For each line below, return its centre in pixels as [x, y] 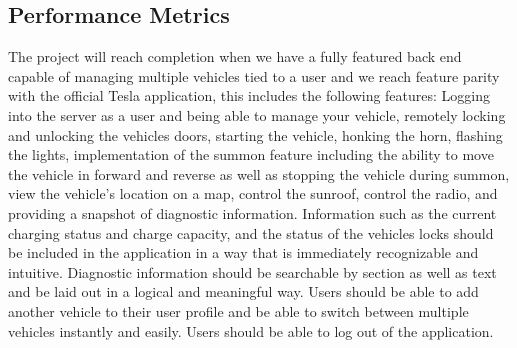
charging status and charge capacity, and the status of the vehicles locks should [251, 232]
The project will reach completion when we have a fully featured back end [235, 56]
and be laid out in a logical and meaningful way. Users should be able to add [243, 291]
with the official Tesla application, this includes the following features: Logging [249, 95]
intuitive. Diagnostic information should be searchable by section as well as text [252, 271]
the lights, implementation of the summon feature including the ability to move [251, 154]
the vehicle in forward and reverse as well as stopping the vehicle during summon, [259, 173]
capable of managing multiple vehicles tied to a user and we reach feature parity [254, 75]
